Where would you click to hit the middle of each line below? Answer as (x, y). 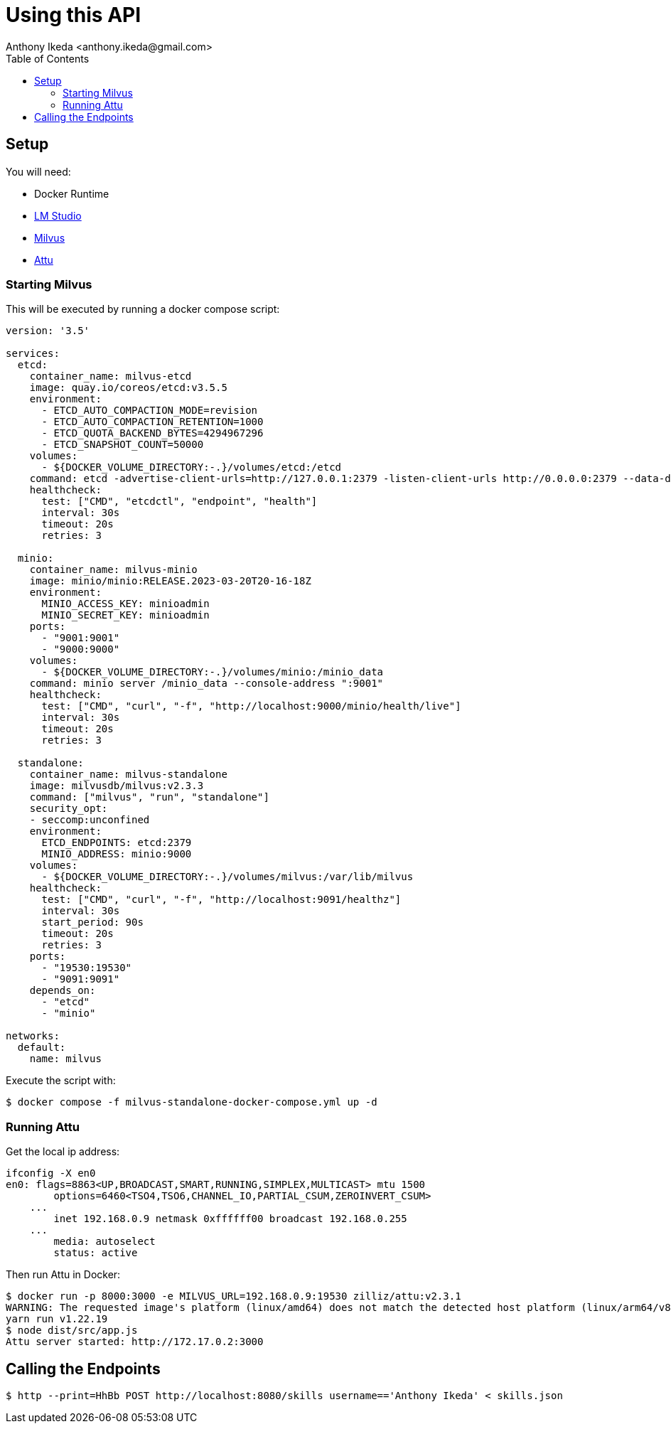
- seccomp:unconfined (90, 820)
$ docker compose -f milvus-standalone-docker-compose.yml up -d (192, 1102)
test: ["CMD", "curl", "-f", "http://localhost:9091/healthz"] (221, 900)
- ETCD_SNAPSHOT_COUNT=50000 (123, 445)
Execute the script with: (61, 1081)
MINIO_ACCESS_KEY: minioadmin (125, 604)
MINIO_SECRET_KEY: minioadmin (125, 615)
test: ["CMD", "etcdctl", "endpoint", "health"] (179, 502)
